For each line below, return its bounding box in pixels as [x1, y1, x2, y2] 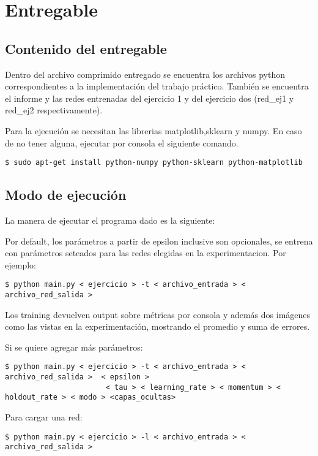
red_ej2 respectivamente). [5, 104, 103, 116]
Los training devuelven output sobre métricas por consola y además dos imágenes [5, 308, 311, 321]
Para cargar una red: [5, 411, 83, 424]
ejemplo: [5, 258, 36, 271]
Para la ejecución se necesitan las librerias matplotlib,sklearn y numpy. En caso [5, 124, 302, 137]
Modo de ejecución [5, 185, 127, 204]
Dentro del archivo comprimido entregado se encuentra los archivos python [5, 67, 285, 80]
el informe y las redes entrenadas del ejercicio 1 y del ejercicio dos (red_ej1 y [5, 91, 294, 104]
